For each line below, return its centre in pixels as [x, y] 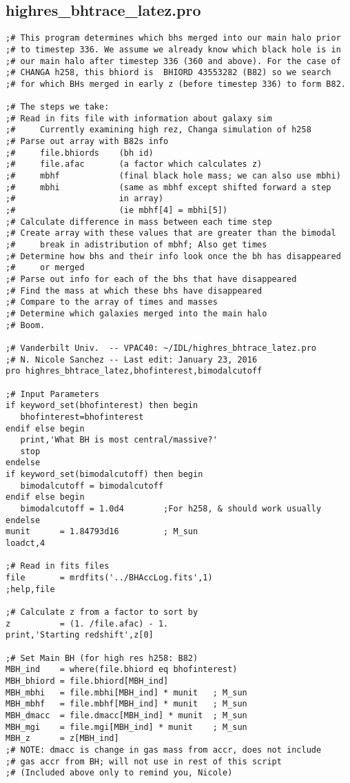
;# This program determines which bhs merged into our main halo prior [173, 38]
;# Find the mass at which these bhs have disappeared [134, 291]
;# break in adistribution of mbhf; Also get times [136, 245]
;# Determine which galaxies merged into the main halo [136, 313]
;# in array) [85, 199]
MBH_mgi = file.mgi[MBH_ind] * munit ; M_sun [126, 727]
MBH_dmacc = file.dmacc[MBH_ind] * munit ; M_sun [126, 715]
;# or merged [45, 268]
